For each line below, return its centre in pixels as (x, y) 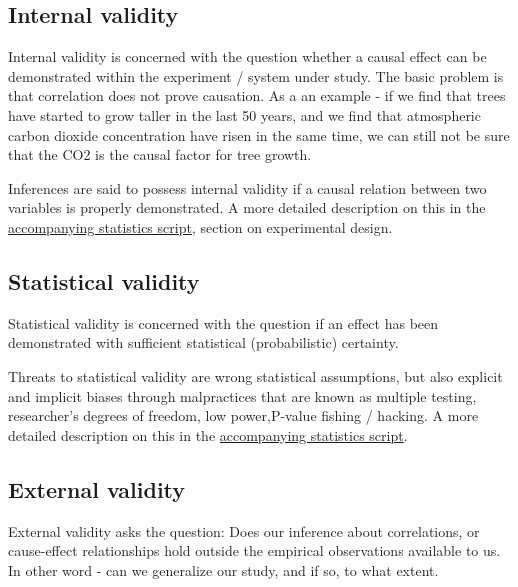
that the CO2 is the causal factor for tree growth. (160, 154)
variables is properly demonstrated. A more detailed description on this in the (247, 207)
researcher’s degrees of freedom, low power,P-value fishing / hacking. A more (243, 415)
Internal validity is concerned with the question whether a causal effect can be (247, 56)
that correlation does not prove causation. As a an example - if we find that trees (257, 95)
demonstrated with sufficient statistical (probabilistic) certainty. (203, 342)
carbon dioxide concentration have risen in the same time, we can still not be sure (259, 134)
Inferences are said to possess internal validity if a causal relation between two (247, 187)
